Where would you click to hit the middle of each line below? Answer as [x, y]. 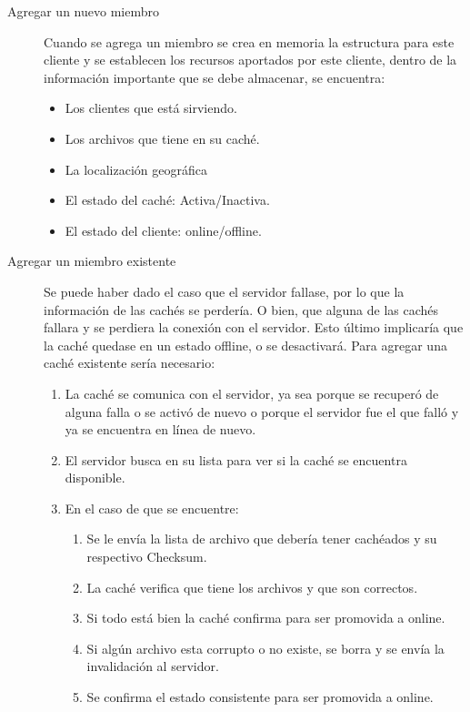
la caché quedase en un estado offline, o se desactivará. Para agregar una [245, 345]
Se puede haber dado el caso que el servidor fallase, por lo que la [224, 291]
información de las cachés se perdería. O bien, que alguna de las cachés [241, 309]
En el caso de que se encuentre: [152, 508]
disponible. [95, 478]
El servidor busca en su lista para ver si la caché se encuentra [236, 459]
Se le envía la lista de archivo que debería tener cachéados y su [262, 539]
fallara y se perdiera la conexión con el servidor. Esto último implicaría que [254, 327]
